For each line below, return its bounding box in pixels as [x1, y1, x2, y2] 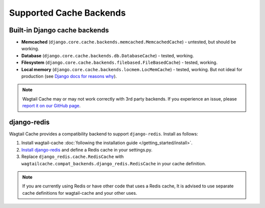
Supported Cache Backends [9, 7, 126, 18]
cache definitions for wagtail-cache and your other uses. [22, 190, 137, 196]
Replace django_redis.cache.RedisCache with [21, 154, 124, 159]
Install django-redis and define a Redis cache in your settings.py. [21, 147, 153, 153]
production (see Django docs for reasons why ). [21, 74, 117, 79]
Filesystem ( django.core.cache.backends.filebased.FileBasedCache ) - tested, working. [21, 59, 218, 66]
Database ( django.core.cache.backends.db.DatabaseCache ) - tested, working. [21, 52, 194, 58]
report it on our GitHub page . [22, 103, 81, 109]
